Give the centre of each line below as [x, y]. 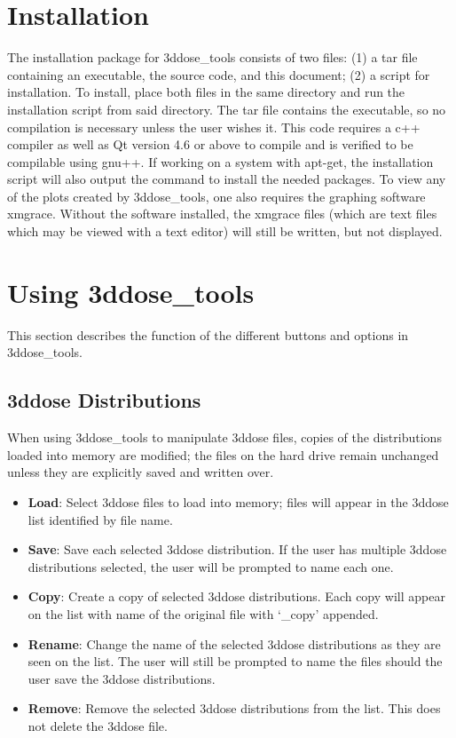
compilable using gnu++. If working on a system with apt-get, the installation [220, 161]
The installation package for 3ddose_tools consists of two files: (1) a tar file [212, 57]
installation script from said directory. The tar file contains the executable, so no [227, 109]
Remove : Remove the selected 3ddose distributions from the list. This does [234, 708]
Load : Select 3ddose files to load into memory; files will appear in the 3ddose [238, 501]
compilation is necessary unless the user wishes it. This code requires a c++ [214, 127]
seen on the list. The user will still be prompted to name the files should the [235, 661]
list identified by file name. [100, 519]
